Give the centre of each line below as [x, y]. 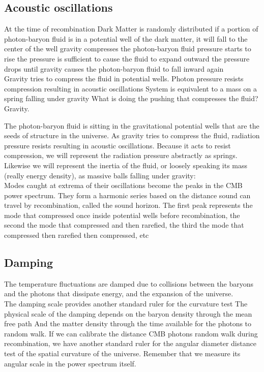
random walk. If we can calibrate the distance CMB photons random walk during [131, 333]
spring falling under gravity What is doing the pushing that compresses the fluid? [131, 98]
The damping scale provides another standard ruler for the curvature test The [126, 304]
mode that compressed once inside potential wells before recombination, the [122, 215]
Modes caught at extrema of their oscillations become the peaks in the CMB [123, 185]
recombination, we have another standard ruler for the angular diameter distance [130, 343]
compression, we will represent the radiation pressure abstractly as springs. [121, 155]
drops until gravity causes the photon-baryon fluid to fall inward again [114, 68]
